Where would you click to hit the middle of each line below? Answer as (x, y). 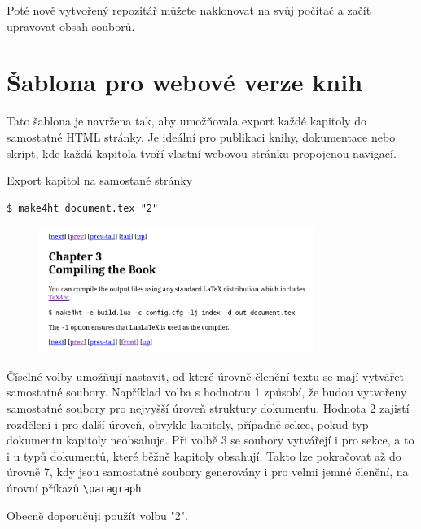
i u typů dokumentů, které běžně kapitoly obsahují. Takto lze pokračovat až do (204, 455)
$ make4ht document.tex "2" (83, 208)
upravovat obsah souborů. (71, 26)
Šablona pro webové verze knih (185, 82)
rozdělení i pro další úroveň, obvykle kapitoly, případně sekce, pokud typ (188, 424)
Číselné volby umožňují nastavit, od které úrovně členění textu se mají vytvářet (206, 376)
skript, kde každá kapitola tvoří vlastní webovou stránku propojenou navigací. (202, 153)
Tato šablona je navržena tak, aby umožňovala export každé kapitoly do (186, 121)
